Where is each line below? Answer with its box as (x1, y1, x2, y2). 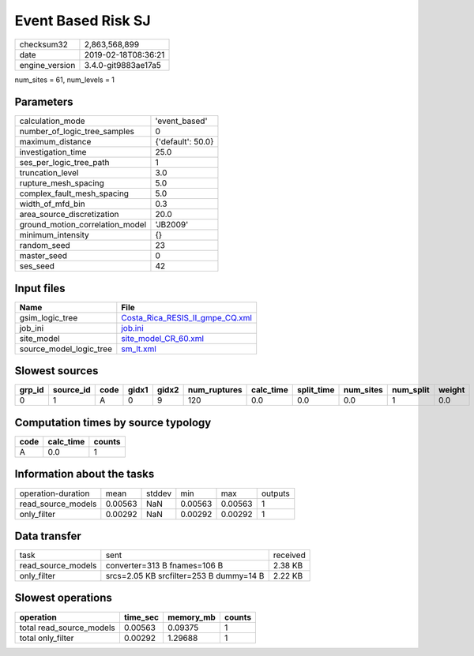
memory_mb (167, 612, 216, 623)
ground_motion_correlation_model (19, 219, 147, 231)
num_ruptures (187, 384, 243, 395)
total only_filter (19, 632, 74, 643)
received (273, 549, 306, 560)
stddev (146, 488, 172, 499)
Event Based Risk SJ (14, 12, 151, 29)
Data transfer (14, 529, 82, 542)
